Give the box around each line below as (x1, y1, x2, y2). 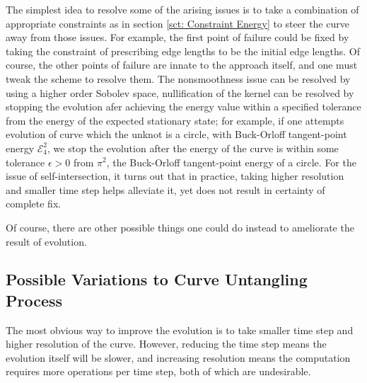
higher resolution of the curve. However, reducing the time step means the (6, 336, 327, 351)
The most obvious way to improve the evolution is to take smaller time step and (6, 322, 354, 337)
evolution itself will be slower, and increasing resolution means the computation (6, 350, 351, 365)
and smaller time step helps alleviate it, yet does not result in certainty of (6, 182, 325, 197)
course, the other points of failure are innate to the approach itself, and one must (6, 57, 358, 72)
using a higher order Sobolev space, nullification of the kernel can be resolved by (6, 85, 354, 100)
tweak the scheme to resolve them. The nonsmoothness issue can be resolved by (6, 71, 351, 86)
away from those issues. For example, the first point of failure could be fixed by (6, 30, 349, 45)
